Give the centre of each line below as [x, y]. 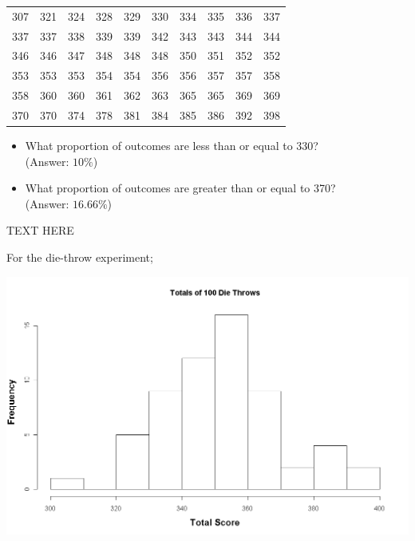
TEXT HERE [40, 230]
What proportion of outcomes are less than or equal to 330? [172, 146]
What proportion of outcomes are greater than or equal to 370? [180, 188]
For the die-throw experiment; [80, 257]
